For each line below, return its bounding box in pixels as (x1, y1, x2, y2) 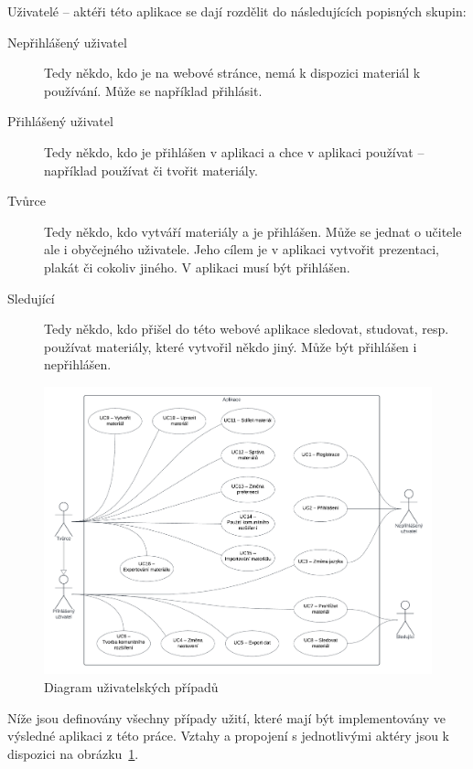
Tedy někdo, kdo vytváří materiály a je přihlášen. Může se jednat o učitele (44, 221, 462, 240)
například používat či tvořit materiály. (44, 160, 258, 179)
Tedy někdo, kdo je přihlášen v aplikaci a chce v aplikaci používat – (44, 142, 425, 161)
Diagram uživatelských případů (44, 678, 219, 697)
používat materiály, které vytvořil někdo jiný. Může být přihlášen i (44, 336, 417, 356)
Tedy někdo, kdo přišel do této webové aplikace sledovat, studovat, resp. (44, 319, 449, 338)
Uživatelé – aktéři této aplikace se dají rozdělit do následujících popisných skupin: (7, 2, 467, 20)
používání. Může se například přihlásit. (44, 80, 263, 100)
